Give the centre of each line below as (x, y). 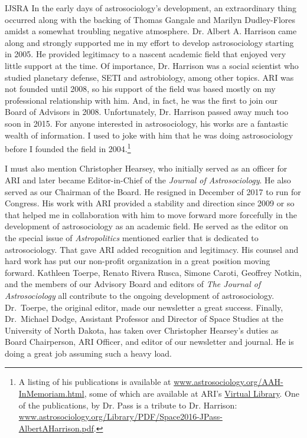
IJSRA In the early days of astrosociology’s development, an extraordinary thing (151, 8)
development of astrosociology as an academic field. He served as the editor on (146, 226)
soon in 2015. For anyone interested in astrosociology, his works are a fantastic (147, 123)
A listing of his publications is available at (95, 382)
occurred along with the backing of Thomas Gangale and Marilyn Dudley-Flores (150, 19)
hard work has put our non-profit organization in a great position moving (138, 261)
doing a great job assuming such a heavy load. (88, 353)
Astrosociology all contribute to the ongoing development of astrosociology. (140, 295)
